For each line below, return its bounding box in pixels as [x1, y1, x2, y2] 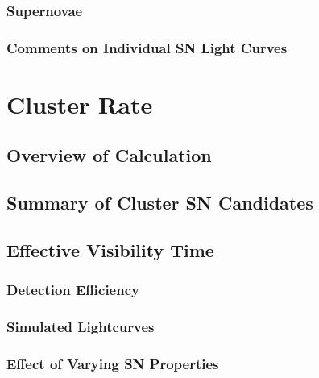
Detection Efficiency [6, 280, 139, 300]
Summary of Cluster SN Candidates [6, 190, 313, 215]
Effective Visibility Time [6, 238, 214, 263]
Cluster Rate [6, 87, 153, 120]
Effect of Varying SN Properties [6, 354, 219, 374]
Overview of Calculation [6, 143, 212, 168]
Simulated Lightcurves [6, 317, 155, 337]
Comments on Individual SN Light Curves [6, 37, 288, 57]
